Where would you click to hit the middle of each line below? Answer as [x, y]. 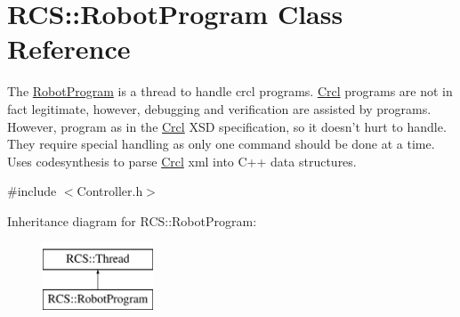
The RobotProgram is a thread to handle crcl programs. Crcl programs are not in [230, 91]
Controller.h [110, 191]
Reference [69, 49]
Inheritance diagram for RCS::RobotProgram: [132, 220]
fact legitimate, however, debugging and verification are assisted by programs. [219, 108]
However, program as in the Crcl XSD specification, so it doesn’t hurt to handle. [227, 126]
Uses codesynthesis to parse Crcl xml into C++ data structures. [182, 161]
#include [32, 191]
